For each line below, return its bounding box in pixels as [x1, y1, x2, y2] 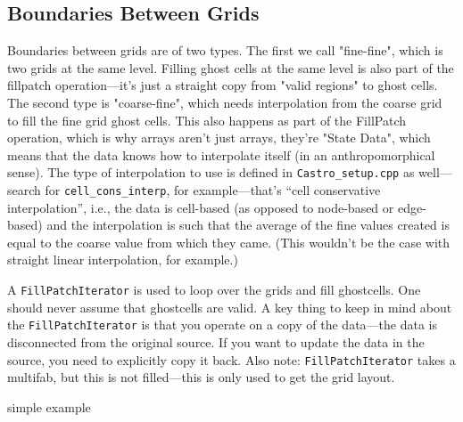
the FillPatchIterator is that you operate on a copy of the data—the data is [7, 315, 437, 334]
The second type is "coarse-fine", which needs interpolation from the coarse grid [7, 93, 442, 111]
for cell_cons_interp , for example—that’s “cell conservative [45, 181, 381, 199]
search [7, 181, 41, 199]
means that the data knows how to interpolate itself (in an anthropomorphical [7, 145, 435, 164]
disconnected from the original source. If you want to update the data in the [7, 332, 425, 351]
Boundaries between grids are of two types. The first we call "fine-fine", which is [7, 41, 443, 60]
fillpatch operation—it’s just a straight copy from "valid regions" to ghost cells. [7, 76, 438, 94]
